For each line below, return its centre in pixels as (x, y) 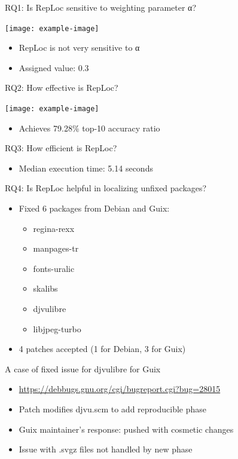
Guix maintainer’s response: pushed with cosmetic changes (126, 429)
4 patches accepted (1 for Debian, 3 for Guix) (102, 349)
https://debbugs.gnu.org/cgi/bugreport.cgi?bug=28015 (120, 389)
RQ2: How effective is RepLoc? (62, 88)
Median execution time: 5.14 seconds (86, 168)
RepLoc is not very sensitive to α (79, 48)
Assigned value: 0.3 (54, 67)
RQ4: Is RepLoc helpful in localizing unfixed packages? (106, 188)
